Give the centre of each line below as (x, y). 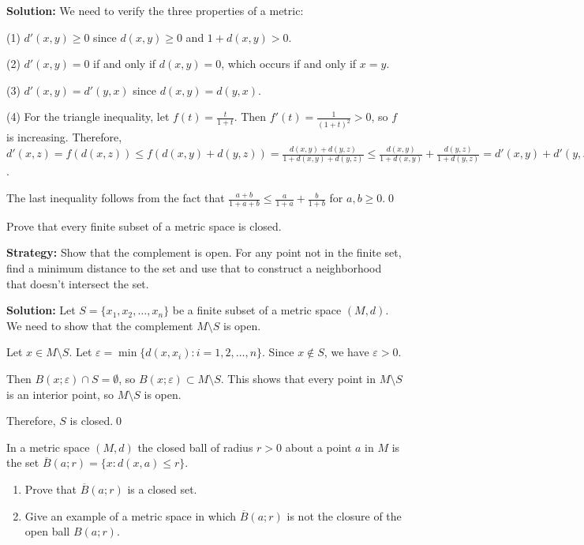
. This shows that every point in (298, 379)
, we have (346, 352)
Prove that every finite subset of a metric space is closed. (144, 226)
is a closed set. (162, 489)
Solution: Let (41, 310)
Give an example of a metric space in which (131, 515)
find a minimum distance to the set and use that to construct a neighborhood (194, 268)
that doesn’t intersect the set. (78, 283)
